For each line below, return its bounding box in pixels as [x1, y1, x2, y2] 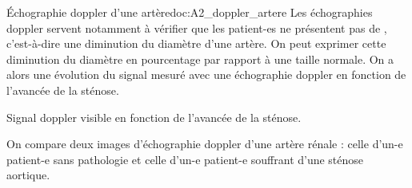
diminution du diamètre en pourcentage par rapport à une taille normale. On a [6, 50, 394, 67]
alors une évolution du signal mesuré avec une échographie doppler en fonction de [6, 66, 406, 83]
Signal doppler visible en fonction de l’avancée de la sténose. [6, 108, 302, 125]
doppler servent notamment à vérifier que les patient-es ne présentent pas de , [6, 19, 387, 36]
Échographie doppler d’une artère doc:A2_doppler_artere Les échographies [6, 4, 373, 20]
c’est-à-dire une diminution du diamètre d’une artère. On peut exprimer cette [6, 35, 386, 52]
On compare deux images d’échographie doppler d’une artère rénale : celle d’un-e [6, 135, 403, 152]
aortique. [6, 166, 50, 183]
